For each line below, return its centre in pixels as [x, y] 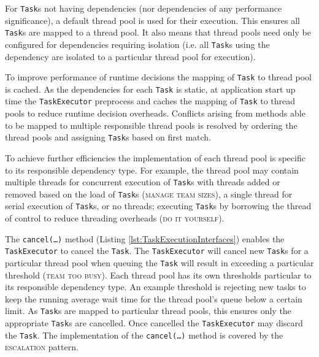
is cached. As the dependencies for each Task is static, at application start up [150, 89]
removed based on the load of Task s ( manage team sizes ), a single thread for [149, 194]
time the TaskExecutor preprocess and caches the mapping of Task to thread [150, 101]
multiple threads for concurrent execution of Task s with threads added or [143, 182]
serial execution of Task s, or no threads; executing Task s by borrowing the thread [158, 206]
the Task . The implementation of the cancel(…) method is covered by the [144, 335]
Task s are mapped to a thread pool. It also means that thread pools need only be [158, 32]
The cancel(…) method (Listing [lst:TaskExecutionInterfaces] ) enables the [145, 238]
